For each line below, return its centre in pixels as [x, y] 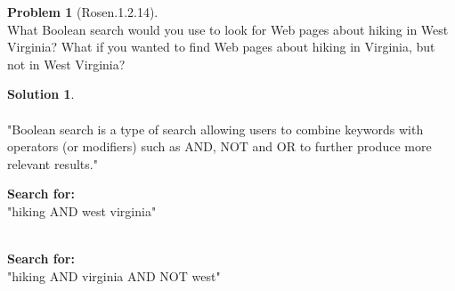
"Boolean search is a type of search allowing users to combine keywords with [215, 129]
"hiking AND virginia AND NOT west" [114, 275]
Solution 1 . [41, 94]
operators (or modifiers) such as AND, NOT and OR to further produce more [219, 146]
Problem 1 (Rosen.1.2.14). [83, 12]
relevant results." [53, 163]
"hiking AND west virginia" [82, 210]
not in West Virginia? [66, 64]
